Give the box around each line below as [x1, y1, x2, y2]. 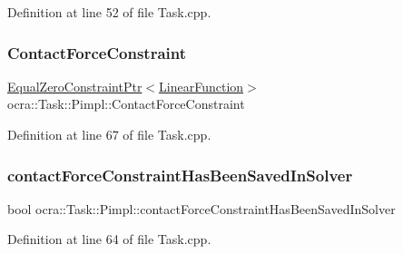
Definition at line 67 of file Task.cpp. [7, 125, 211, 143]
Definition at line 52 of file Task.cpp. [7, 3, 211, 21]
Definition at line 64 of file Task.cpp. [7, 230, 211, 249]
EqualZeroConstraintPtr [7, 76, 143, 95]
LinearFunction [159, 76, 244, 95]
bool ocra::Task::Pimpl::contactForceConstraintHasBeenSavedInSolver [7, 199, 396, 218]
